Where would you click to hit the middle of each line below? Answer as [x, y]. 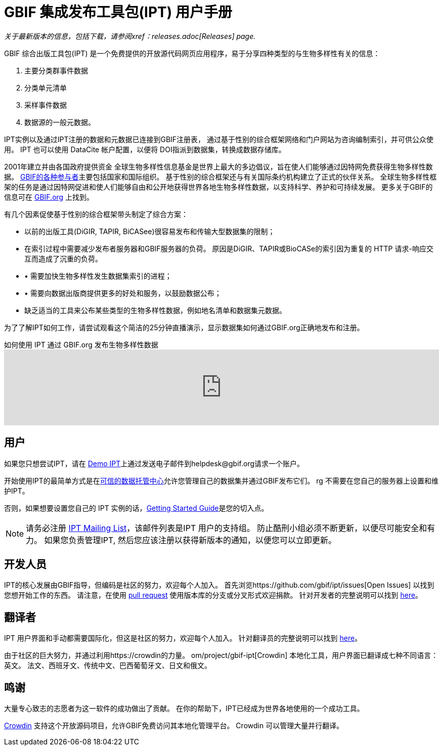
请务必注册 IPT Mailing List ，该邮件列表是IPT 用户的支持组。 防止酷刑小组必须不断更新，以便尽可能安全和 [227, 528]
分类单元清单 [46, 87]
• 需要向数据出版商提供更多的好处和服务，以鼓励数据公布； [123, 293]
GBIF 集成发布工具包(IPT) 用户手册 [118, 12]
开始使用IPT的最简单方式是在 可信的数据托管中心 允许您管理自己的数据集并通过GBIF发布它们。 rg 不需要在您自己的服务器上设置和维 [221, 480]
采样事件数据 [46, 105]
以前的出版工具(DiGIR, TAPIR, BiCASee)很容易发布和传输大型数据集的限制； [150, 231]
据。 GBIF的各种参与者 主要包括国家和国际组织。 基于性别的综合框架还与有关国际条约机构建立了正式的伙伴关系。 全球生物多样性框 [220, 177]
